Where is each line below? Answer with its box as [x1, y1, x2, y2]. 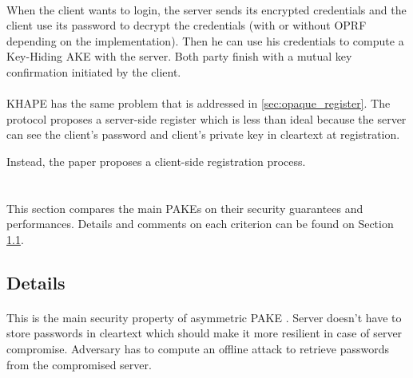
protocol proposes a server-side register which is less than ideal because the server [6, 110, 407, 127]
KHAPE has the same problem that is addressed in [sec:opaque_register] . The [6, 95, 391, 112]
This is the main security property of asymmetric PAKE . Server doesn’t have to [6, 309, 402, 325]
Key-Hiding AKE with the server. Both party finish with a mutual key [6, 48, 352, 65]
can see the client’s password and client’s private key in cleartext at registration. [6, 126, 400, 143]
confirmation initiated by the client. [6, 63, 181, 80]
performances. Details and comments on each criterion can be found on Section [6, 215, 394, 232]
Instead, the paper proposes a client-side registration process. [6, 152, 306, 169]
